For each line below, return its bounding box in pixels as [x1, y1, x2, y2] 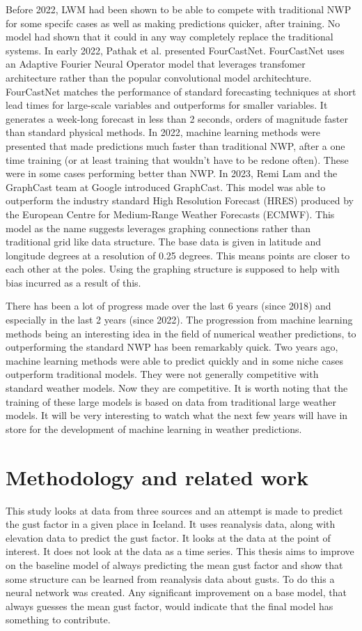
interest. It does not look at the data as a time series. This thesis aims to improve [6, 544, 354, 558]
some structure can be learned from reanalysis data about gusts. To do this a [6, 571, 335, 586]
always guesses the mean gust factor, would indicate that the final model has [6, 598, 333, 613]
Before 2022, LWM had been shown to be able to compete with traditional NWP [6, 2, 352, 16]
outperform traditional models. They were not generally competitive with [6, 367, 319, 381]
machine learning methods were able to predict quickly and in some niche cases [6, 353, 343, 367]
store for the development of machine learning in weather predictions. [6, 421, 302, 436]
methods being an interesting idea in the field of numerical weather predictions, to [6, 326, 356, 340]
